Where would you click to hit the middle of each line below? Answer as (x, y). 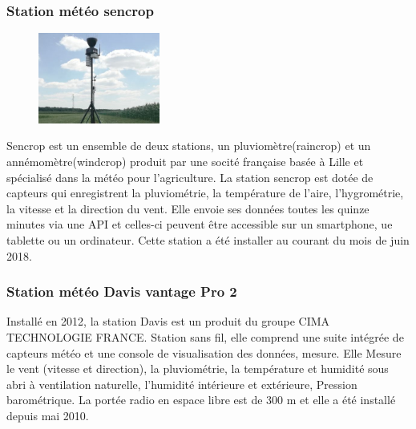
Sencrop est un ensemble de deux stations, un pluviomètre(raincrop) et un (189, 146)
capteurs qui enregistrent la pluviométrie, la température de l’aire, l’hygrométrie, (205, 193)
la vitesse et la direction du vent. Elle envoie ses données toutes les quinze (188, 208)
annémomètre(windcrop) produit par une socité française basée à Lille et (185, 162)
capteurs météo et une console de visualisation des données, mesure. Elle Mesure (204, 352)
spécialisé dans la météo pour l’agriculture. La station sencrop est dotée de (190, 177)
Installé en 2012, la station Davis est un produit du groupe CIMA (168, 321)
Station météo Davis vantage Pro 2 (122, 291)
